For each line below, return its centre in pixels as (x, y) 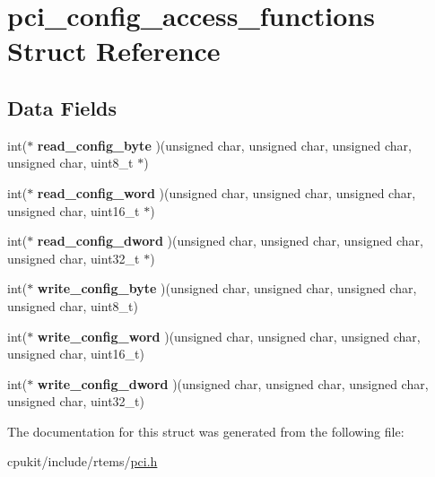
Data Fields (62, 107)
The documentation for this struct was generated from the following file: (206, 431)
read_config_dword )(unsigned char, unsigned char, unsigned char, (230, 241)
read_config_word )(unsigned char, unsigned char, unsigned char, (226, 192)
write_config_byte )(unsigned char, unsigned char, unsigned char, (227, 288)
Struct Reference (114, 51)
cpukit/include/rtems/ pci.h (83, 461)
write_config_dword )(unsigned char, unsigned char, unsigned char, (233, 383)
